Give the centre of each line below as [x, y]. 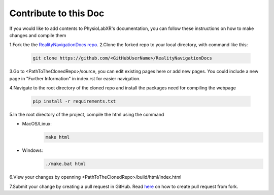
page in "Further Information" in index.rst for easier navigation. [75, 78]
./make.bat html [66, 164]
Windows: [32, 150]
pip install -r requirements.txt [74, 101]
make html [58, 137]
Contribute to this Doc [57, 13]
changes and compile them [38, 35]
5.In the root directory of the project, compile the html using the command [87, 115]
